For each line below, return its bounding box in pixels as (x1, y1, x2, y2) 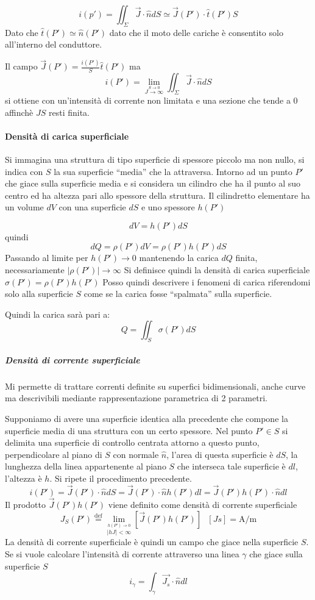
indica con (5, 165, 43, 177)
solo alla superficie (5, 287, 73, 300)
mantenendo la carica (139, 251, 219, 264)
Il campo (5, 60, 38, 73)
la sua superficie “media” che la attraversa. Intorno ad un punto (54, 165, 292, 177)
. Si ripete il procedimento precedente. (49, 471, 192, 484)
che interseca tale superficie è (177, 460, 286, 473)
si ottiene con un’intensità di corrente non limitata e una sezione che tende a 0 (5, 93, 298, 106)
